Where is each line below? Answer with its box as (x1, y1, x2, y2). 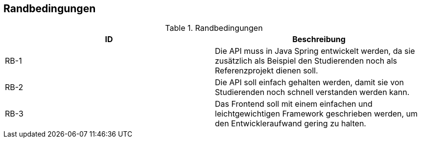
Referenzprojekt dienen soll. (215, 66, 318, 76)
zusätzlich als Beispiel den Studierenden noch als (215, 56, 398, 66)
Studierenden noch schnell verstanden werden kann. (215, 87, 410, 97)
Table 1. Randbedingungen (165, 23, 263, 33)
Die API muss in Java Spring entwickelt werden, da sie (215, 46, 415, 56)
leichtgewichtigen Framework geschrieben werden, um (215, 109, 418, 119)
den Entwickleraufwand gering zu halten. (215, 118, 366, 129)
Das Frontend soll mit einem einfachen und (215, 99, 373, 109)
